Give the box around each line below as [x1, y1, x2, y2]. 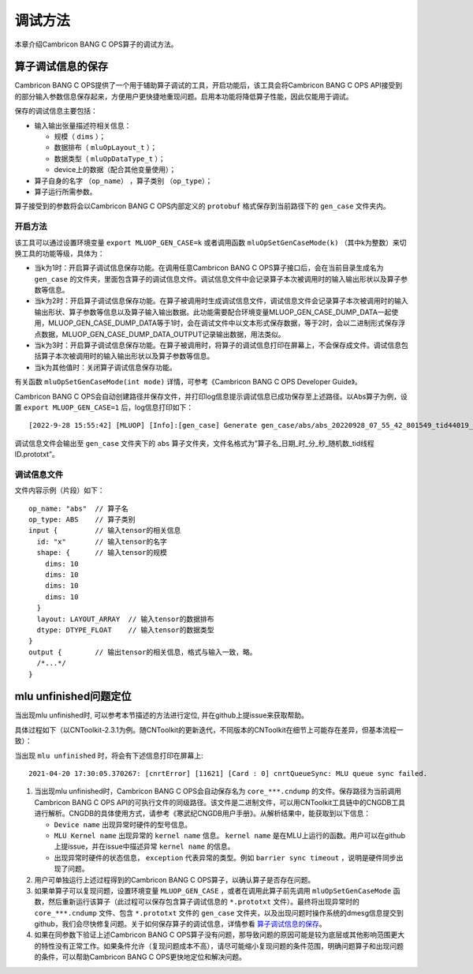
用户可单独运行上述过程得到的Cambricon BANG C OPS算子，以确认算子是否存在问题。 [34, 875, 315, 884]
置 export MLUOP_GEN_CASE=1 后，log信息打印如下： [14, 403, 194, 412]
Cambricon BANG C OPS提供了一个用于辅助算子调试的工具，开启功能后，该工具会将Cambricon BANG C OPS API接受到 [14, 81, 403, 90]
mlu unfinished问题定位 [14, 690, 132, 703]
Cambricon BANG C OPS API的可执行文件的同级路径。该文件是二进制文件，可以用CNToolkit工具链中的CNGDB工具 [34, 797, 406, 807]
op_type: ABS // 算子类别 [28, 515, 136, 524]
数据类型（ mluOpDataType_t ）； [54, 154, 166, 163]
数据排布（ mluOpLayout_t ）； [54, 143, 158, 152]
